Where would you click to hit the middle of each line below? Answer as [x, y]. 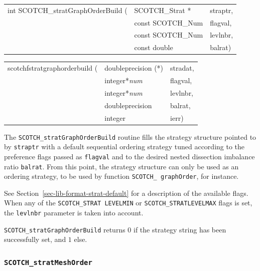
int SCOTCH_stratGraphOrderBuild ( [68, 10]
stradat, [182, 68]
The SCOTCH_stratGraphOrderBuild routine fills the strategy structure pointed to [130, 137]
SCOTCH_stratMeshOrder [48, 262]
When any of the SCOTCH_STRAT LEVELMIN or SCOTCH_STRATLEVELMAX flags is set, [128, 203]
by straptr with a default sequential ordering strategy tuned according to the [124, 147]
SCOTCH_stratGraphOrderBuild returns [65, 229]
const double [154, 47]
